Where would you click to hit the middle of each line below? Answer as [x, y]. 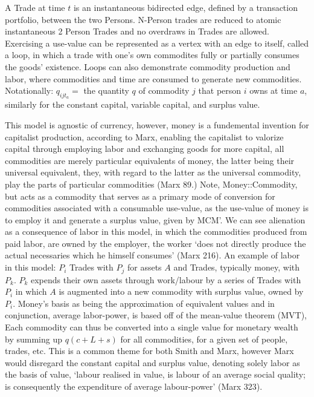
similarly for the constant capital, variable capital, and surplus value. [133, 104]
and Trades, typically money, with [237, 267]
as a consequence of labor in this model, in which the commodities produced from [156, 231]
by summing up [34, 339]
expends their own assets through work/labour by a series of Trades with [166, 279]
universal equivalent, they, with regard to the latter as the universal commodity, [153, 172]
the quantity [106, 90]
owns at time [274, 90]
